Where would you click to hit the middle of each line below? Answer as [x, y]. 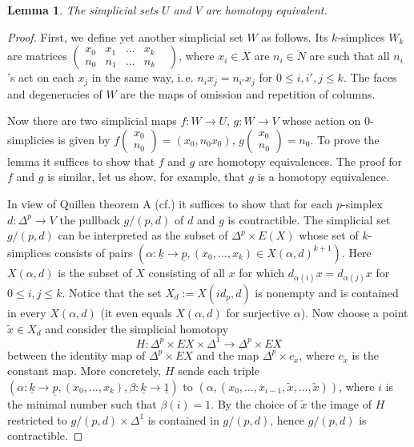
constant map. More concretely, [84, 370]
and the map [228, 354]
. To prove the [345, 139]
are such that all [350, 56]
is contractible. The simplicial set [309, 219]
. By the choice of [254, 404]
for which [262, 272]
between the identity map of [76, 354]
